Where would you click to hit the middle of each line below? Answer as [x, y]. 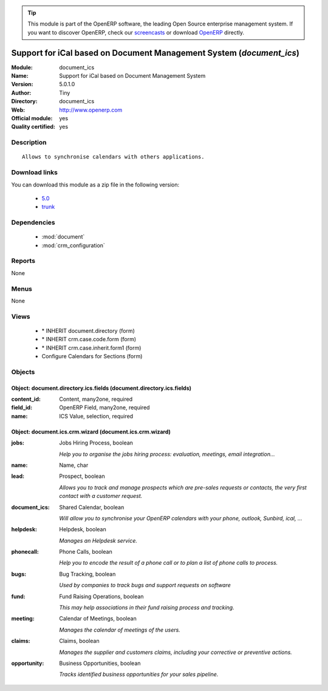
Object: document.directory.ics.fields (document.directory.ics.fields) [101, 388]
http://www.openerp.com [91, 110]
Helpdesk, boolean [83, 529]
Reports [23, 261]
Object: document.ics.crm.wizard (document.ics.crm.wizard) [91, 432]
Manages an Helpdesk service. [98, 540]
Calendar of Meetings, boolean [98, 619]
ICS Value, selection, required [96, 416]
